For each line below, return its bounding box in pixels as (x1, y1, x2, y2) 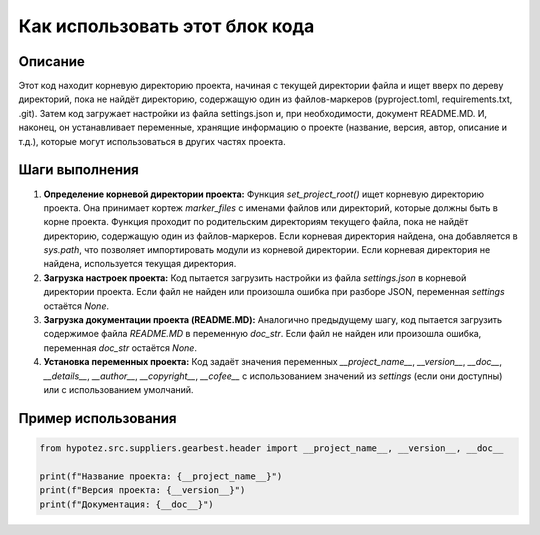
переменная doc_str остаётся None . (43, 341, 197, 354)
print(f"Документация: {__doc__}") (39, 498, 214, 510)
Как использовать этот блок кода (18, 15, 315, 37)
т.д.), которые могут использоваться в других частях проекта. (18, 135, 287, 147)
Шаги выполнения (18, 161, 139, 179)
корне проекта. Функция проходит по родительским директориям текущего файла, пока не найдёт (43, 216, 469, 228)
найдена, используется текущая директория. (43, 258, 237, 270)
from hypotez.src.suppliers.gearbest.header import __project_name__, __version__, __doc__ (39, 443, 504, 454)
